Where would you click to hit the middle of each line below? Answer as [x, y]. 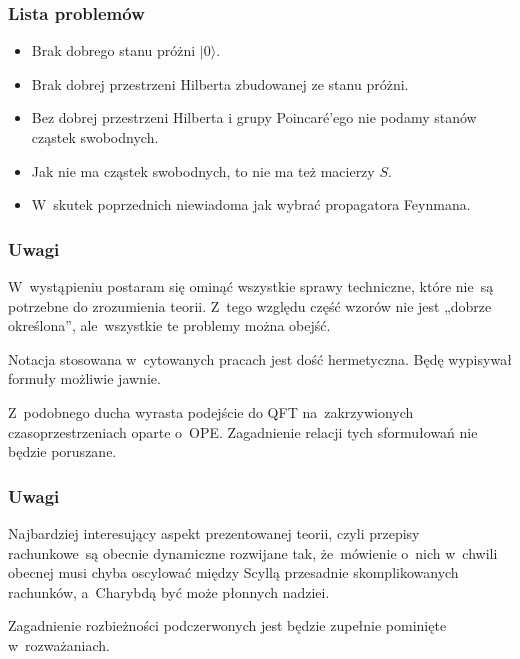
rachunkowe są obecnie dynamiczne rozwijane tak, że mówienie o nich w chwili [253, 552]
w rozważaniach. [59, 644]
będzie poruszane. [62, 451]
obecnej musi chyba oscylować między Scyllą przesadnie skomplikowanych [233, 572]
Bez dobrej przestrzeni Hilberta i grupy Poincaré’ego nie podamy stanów [254, 117]
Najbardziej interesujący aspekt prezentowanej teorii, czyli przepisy [214, 532]
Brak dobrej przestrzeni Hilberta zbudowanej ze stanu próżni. [220, 83]
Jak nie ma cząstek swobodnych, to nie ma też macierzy [203, 170]
